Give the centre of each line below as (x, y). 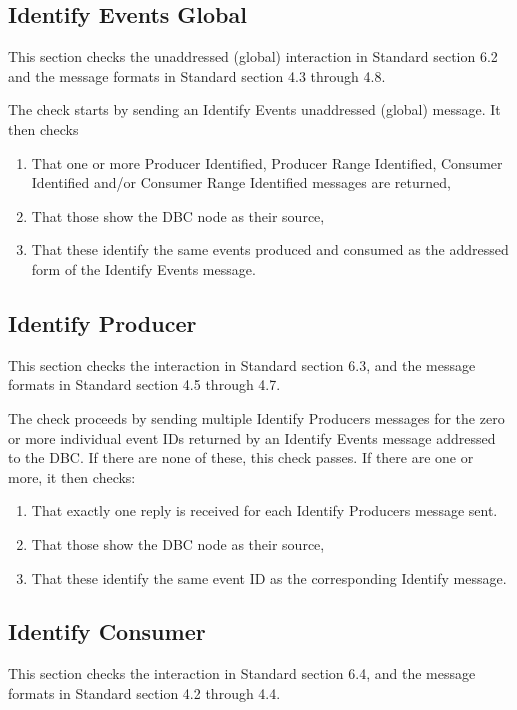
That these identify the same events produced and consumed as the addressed (270, 249)
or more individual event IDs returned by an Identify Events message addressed (252, 437)
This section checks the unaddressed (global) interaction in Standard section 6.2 (253, 56)
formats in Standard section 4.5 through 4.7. (144, 384)
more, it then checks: (72, 476)
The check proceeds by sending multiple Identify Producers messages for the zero (256, 417)
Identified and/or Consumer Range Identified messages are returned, (241, 182)
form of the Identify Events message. (143, 268)
